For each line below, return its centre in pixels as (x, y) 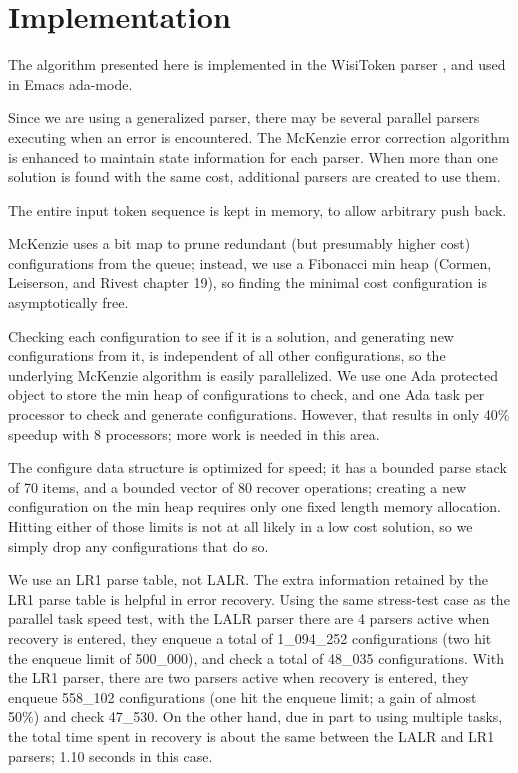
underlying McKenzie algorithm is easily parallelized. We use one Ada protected (253, 374)
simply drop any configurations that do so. (138, 545)
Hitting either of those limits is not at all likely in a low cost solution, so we (240, 526)
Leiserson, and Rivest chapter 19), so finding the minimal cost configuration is (247, 282)
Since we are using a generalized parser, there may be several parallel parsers (244, 117)
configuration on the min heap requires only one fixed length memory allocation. (254, 506)
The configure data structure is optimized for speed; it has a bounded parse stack (257, 467)
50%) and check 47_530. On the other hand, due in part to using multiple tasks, (255, 716)
